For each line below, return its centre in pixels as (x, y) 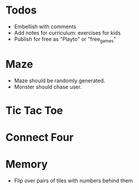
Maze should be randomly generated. (59, 81)
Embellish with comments (45, 26)
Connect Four (40, 137)
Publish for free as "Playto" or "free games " (65, 40)
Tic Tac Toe (34, 110)
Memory (27, 164)
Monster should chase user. (48, 86)
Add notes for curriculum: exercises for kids (67, 32)
